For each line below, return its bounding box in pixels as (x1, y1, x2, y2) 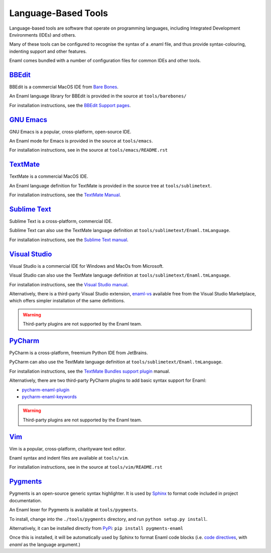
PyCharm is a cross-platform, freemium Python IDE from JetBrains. (9, 350, 148, 356)
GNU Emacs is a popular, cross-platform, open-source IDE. (9, 129, 131, 135)
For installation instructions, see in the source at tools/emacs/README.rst (9, 147, 168, 153)
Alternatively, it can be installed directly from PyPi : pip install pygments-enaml (9, 525, 183, 531)
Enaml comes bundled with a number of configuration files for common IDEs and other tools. (9, 58, 201, 64)
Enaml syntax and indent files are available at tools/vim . (9, 455, 129, 461)
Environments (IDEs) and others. (9, 32, 76, 38)
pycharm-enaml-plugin (22, 387, 70, 393)
